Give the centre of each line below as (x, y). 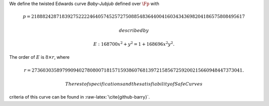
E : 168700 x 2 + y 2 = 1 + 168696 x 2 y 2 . (134, 44)
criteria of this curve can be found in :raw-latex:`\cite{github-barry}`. (79, 97)
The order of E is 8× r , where (39, 57)
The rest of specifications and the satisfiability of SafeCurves (134, 84)
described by (134, 30)
